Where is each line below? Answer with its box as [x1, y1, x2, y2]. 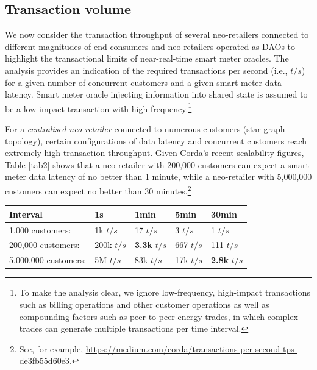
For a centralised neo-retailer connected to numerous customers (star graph [5, 123, 285, 135]
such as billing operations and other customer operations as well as [19, 297, 269, 310]
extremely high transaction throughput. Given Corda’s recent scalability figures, [5, 146, 304, 159]
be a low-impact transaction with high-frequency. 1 [5, 100, 192, 115]
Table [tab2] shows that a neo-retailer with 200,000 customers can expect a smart [5, 158, 310, 171]
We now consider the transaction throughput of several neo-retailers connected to [5, 28, 309, 41]
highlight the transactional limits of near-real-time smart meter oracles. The [5, 52, 289, 65]
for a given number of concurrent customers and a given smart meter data [5, 76, 282, 88]
